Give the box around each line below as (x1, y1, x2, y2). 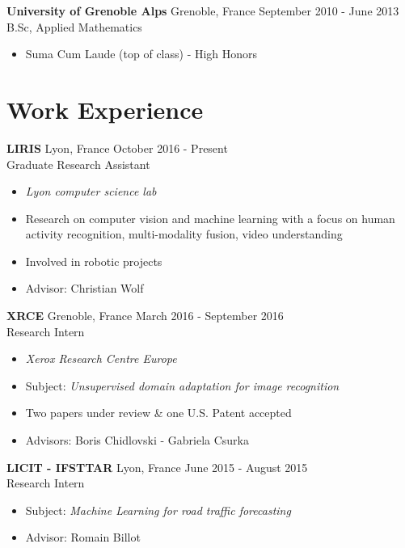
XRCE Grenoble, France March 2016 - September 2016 (6, 307, 284, 324)
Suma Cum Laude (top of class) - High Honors (25, 45, 258, 62)
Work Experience (6, 92, 204, 125)
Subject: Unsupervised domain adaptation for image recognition (25, 377, 340, 394)
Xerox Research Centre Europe (25, 350, 177, 367)
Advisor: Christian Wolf (25, 280, 144, 297)
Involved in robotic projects (25, 252, 162, 269)
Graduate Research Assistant (6, 155, 150, 172)
